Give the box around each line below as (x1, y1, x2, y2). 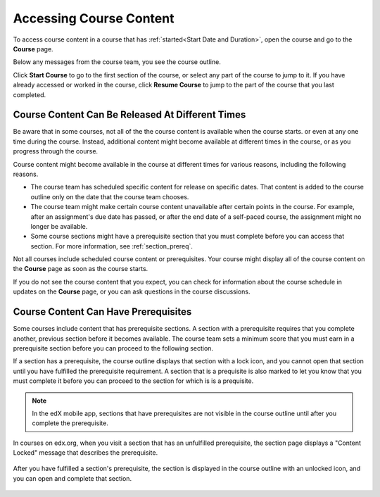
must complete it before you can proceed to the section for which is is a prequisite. (13, 377, 254, 385)
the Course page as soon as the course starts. (13, 265, 148, 273)
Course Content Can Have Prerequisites (13, 306, 192, 318)
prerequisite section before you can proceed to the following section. (13, 344, 214, 352)
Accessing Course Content (13, 11, 175, 26)
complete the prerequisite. (32, 419, 108, 427)
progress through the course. (13, 147, 99, 156)
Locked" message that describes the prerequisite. (13, 448, 158, 457)
